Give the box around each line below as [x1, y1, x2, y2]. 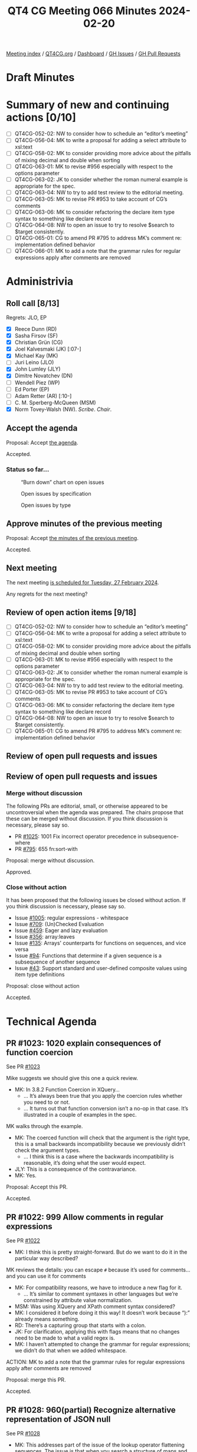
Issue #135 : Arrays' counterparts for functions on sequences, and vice [14, 940, 186, 947]
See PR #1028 [6, 1429, 40, 1437]
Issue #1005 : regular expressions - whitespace [14, 914, 129, 921]
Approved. [6, 869, 32, 876]
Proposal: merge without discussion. [6, 857, 95, 864]
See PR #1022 [6, 1237, 40, 1244]
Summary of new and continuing [6, 98, 170, 111]
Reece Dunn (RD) [14, 326, 57, 332]
